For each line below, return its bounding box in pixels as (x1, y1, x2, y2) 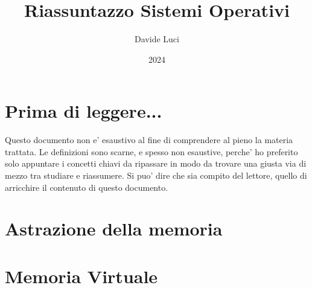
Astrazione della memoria (5, 216, 223, 241)
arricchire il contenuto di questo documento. (5, 181, 168, 193)
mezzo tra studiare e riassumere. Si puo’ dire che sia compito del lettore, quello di (5, 169, 307, 182)
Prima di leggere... (5, 98, 162, 123)
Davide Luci (135, 33, 179, 45)
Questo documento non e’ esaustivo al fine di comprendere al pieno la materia (5, 133, 293, 146)
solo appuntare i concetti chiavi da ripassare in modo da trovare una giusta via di (5, 157, 307, 170)
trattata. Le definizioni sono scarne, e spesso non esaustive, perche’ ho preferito (5, 145, 298, 158)
